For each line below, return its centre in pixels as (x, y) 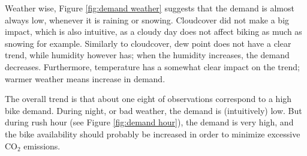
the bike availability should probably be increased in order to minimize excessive (153, 133)
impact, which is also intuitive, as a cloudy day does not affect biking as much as (153, 31)
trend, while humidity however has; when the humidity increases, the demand (147, 55)
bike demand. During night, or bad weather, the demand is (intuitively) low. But (153, 110)
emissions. (42, 145)
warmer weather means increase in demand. (85, 78)
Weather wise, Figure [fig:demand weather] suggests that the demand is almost (150, 8)
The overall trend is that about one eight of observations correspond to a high (148, 99)
